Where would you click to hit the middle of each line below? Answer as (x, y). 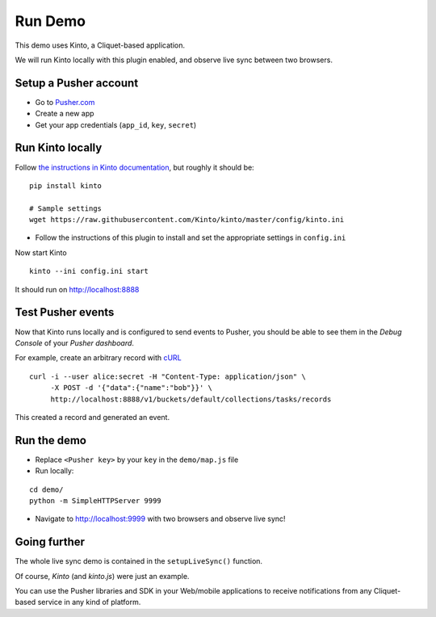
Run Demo (50, 21)
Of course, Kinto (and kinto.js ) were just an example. (102, 576)
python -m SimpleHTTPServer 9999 (95, 500)
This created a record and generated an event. (92, 417)
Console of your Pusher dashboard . (75, 342)
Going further (50, 542)
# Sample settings (66, 208)
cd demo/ (46, 489)
